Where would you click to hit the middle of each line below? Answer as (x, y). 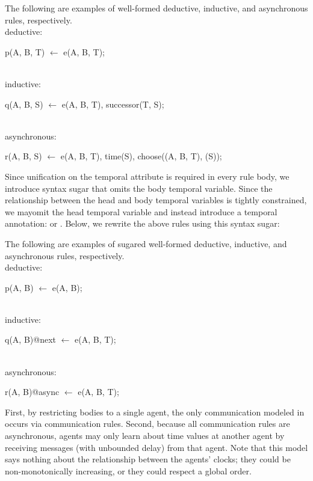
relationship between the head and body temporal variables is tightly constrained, (156, 200)
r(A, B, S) (23, 156)
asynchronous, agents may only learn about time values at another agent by (145, 436)
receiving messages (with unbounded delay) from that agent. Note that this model (156, 447)
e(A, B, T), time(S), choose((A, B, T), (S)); (141, 156)
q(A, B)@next (30, 339)
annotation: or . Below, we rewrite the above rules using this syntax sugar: (142, 223)
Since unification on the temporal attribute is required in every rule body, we (147, 176)
